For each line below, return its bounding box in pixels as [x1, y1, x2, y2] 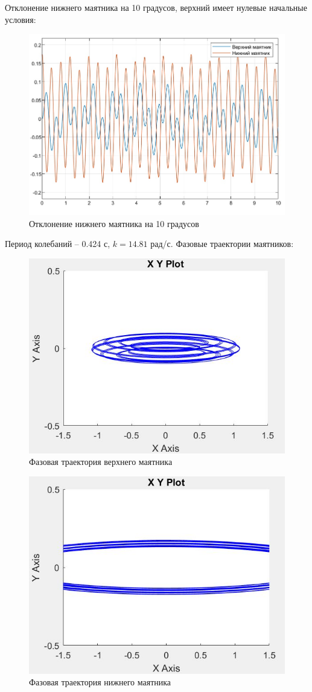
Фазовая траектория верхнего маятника [29, 455, 173, 468]
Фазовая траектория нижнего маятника [29, 676, 171, 688]
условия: [5, 13, 36, 25]
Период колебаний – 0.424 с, [5, 237, 110, 250]
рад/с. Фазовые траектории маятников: [150, 237, 294, 250]
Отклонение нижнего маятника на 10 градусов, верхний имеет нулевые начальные [5, 1, 307, 13]
